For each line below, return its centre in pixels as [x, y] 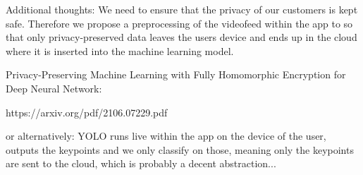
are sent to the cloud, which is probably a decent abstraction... [141, 163]
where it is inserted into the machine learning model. [120, 50]
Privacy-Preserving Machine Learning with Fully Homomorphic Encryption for [176, 74]
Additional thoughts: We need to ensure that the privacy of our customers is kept [182, 9]
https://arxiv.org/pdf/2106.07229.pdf [87, 112]
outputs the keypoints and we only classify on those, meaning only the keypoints [180, 149]
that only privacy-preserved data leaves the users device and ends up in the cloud [181, 37]
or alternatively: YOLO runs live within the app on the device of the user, [166, 136]
